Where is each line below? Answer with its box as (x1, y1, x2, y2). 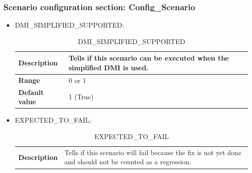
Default (18, 87, 44, 97)
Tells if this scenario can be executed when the (68, 53, 229, 63)
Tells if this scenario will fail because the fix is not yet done (64, 147, 241, 157)
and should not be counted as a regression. (64, 157, 191, 167)
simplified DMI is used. (68, 63, 149, 72)
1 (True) (68, 92, 94, 102)
